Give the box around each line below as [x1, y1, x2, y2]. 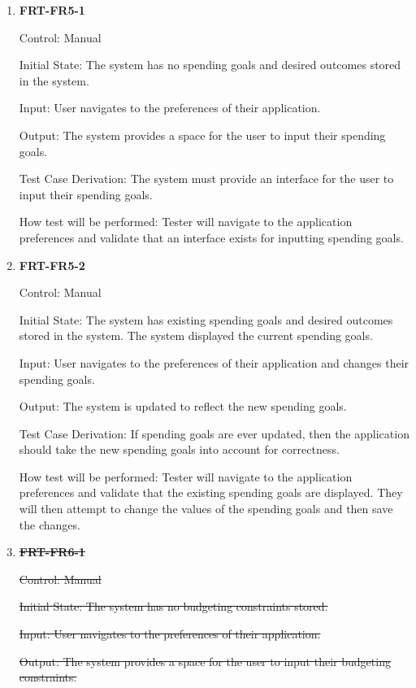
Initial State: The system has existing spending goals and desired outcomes [19, 311, 393, 328]
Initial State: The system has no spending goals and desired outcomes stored [19, 56, 401, 73]
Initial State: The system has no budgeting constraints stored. [19, 598, 328, 615]
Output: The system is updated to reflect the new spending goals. [19, 398, 347, 415]
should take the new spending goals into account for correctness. [19, 441, 340, 458]
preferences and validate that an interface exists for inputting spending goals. [19, 229, 404, 246]
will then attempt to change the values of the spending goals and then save [19, 500, 393, 517]
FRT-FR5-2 [19, 256, 85, 273]
